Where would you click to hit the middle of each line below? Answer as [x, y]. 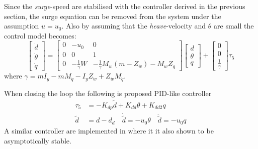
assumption [22, 26]
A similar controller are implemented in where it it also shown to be [109, 130]
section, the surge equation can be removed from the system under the [113, 16]
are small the [234, 26]
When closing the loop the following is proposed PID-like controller [108, 93]
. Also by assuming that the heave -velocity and [134, 26]
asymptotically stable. [38, 140]
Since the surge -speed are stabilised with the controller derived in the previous [125, 6]
